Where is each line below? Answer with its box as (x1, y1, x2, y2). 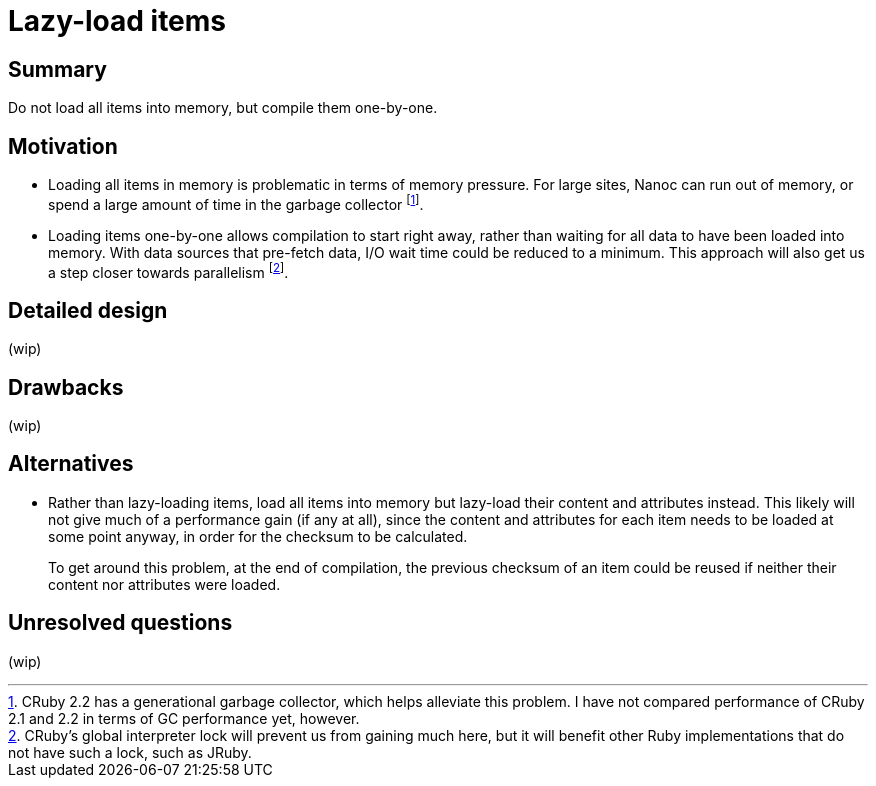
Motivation (8, 133, 118, 159)
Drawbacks (8, 374, 124, 400)
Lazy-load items (8, 4, 227, 38)
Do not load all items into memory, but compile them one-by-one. (8, 99, 438, 117)
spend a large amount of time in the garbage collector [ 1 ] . (48, 193, 424, 213)
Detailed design (8, 297, 168, 323)
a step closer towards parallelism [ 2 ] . (48, 260, 289, 281)
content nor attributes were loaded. (48, 575, 281, 593)
